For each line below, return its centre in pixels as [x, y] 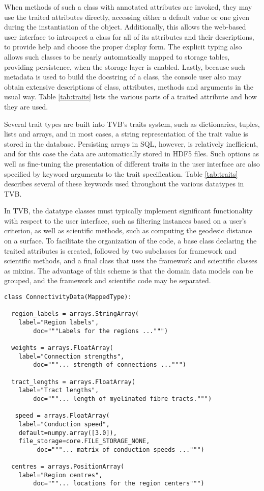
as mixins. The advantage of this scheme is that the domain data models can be [129, 270]
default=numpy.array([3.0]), [68, 433]
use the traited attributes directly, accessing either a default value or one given [127, 17]
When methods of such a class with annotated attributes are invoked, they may [128, 7]
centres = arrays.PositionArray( [68, 467]
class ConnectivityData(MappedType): [68, 297]
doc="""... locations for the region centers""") [119, 484]
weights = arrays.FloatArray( [62, 348]
